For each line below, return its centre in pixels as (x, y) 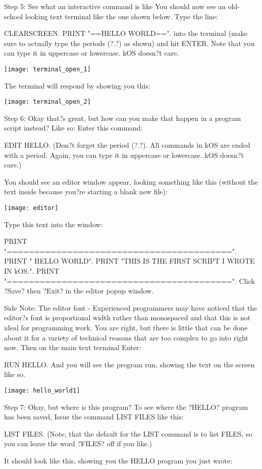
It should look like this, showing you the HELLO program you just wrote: (118, 461)
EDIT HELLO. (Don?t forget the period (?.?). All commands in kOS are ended (127, 145)
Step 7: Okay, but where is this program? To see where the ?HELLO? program (126, 407)
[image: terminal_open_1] (47, 69)
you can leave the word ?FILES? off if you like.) (78, 443)
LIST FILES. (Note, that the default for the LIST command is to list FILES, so (128, 433)
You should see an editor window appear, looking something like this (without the (131, 181)
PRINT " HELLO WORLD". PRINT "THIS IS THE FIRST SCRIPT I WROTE (129, 261)
